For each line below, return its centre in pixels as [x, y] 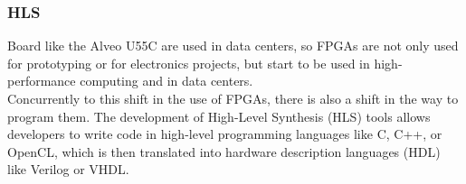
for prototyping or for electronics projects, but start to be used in [189, 63]
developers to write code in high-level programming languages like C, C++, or [225, 134]
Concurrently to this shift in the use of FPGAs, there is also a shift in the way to [233, 98]
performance [42, 81]
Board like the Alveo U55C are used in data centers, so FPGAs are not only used [233, 46]
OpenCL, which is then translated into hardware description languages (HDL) [224, 151]
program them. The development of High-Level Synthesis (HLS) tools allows [219, 116]
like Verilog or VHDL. [68, 169]
